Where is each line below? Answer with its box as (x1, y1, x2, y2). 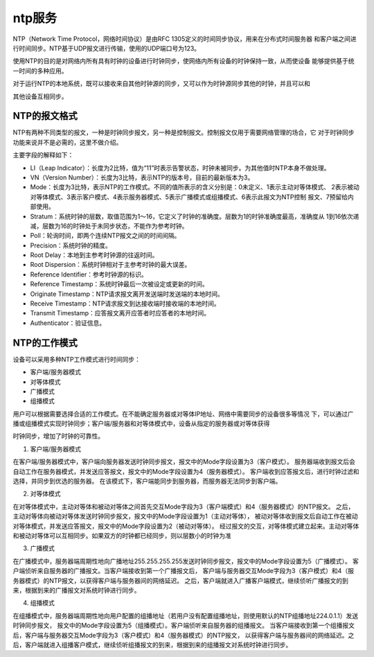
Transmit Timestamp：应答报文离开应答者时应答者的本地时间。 (30, 309, 211, 317)
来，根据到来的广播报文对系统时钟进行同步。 (12, 586, 141, 594)
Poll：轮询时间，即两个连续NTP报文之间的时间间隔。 (30, 231, 181, 240)
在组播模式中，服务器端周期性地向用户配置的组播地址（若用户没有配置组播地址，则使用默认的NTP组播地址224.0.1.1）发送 (12, 611, 359, 620)
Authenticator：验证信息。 (30, 319, 106, 327)
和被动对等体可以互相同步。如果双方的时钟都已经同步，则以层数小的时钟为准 (12, 531, 231, 540)
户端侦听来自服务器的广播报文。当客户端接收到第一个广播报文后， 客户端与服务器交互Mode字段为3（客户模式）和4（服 (12, 567, 355, 575)
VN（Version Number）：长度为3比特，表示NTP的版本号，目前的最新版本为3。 (30, 173, 254, 182)
